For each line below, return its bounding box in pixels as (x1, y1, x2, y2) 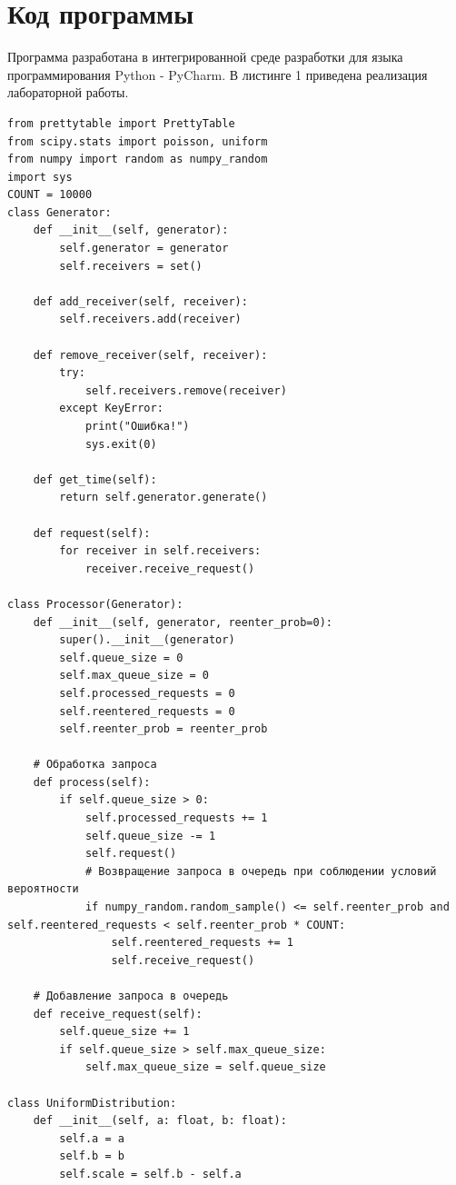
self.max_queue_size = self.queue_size (84, 1061, 326, 1074)
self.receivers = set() (59, 259, 203, 273)
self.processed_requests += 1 (84, 812, 268, 825)
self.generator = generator (59, 242, 229, 255)
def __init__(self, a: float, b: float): (33, 1114, 287, 1128)
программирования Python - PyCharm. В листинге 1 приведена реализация (7, 65, 428, 84)
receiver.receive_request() (84, 562, 255, 575)
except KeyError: (59, 402, 164, 415)
